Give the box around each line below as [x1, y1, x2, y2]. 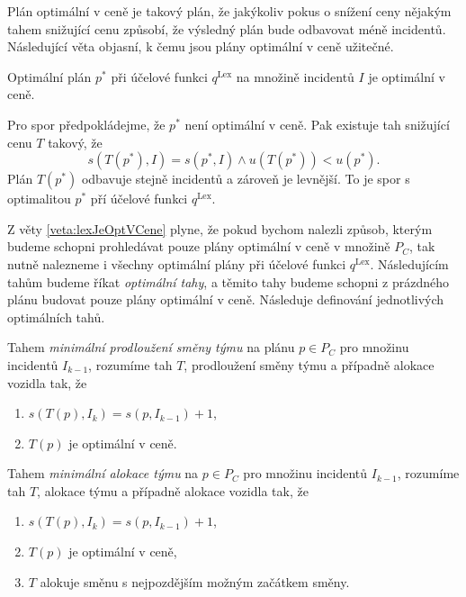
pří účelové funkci [90, 189, 188, 208]
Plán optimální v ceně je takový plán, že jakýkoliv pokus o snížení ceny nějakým [7, 2, 452, 20]
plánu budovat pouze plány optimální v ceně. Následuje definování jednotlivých [7, 290, 444, 309]
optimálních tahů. [7, 307, 105, 326]
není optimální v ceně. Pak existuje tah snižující [184, 114, 450, 133]
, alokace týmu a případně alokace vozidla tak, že [37, 481, 309, 500]
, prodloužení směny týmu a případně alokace [184, 355, 435, 374]
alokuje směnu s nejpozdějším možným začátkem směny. [40, 572, 350, 591]
